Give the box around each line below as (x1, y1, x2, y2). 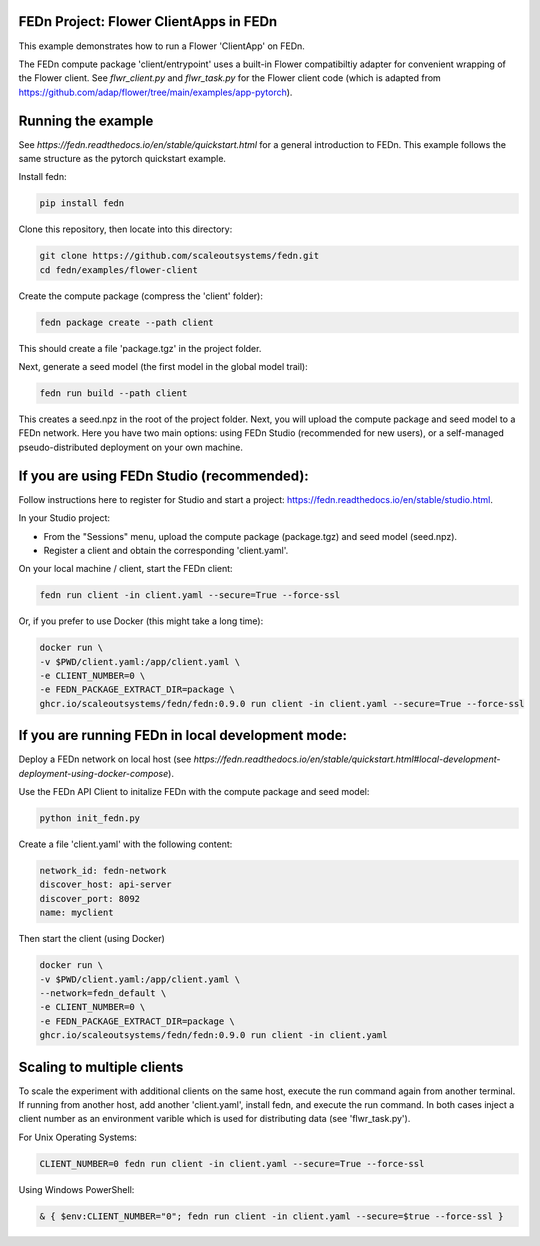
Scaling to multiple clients (18, 1058, 184, 1075)
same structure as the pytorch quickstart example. (18, 152, 227, 164)
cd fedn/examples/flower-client (39, 264, 199, 275)
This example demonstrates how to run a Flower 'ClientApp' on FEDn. (18, 40, 305, 52)
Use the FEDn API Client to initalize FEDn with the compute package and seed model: (18, 786, 370, 798)
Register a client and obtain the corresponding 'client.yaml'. (43, 544, 289, 556)
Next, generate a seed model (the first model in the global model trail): (18, 361, 309, 373)
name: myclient (39, 907, 114, 919)
